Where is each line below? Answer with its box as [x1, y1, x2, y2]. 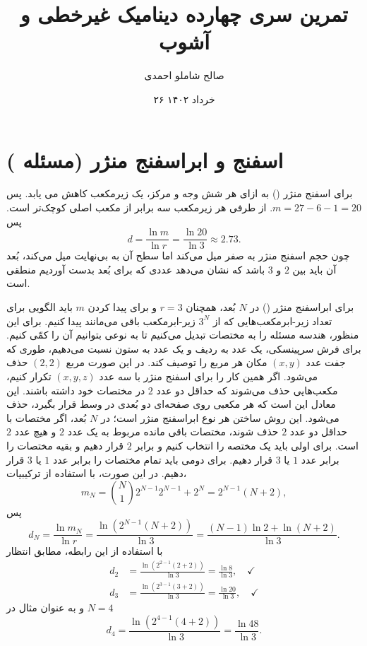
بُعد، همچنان [186, 300, 236, 315]
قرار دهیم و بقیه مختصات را [6, 438, 124, 452]
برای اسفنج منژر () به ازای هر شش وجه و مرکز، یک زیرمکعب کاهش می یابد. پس [6, 186, 353, 201]
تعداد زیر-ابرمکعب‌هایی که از [212, 313, 332, 328]
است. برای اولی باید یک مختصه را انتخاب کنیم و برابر [135, 438, 359, 452]
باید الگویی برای [6, 300, 73, 315]
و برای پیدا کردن [88, 300, 157, 315]
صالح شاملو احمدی [144, 68, 224, 83]
